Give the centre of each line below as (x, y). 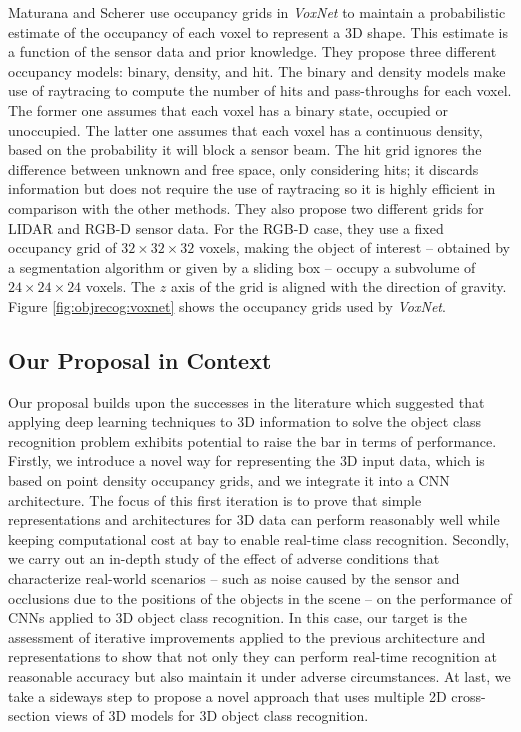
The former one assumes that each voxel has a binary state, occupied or (228, 109)
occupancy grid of (62, 247)
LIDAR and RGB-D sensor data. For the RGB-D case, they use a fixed (226, 227)
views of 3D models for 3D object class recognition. (211, 715)
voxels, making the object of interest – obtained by (354, 247)
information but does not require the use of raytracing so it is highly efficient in (252, 188)
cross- (468, 695)
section (29, 715)
